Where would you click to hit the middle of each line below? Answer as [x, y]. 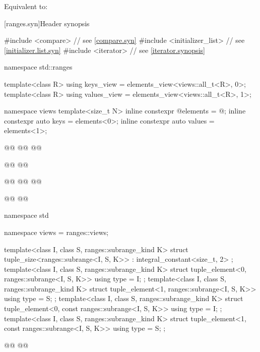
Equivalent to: [26, 6]
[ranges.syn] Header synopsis [47, 23]
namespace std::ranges [38, 67]
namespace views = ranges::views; [56, 232]
